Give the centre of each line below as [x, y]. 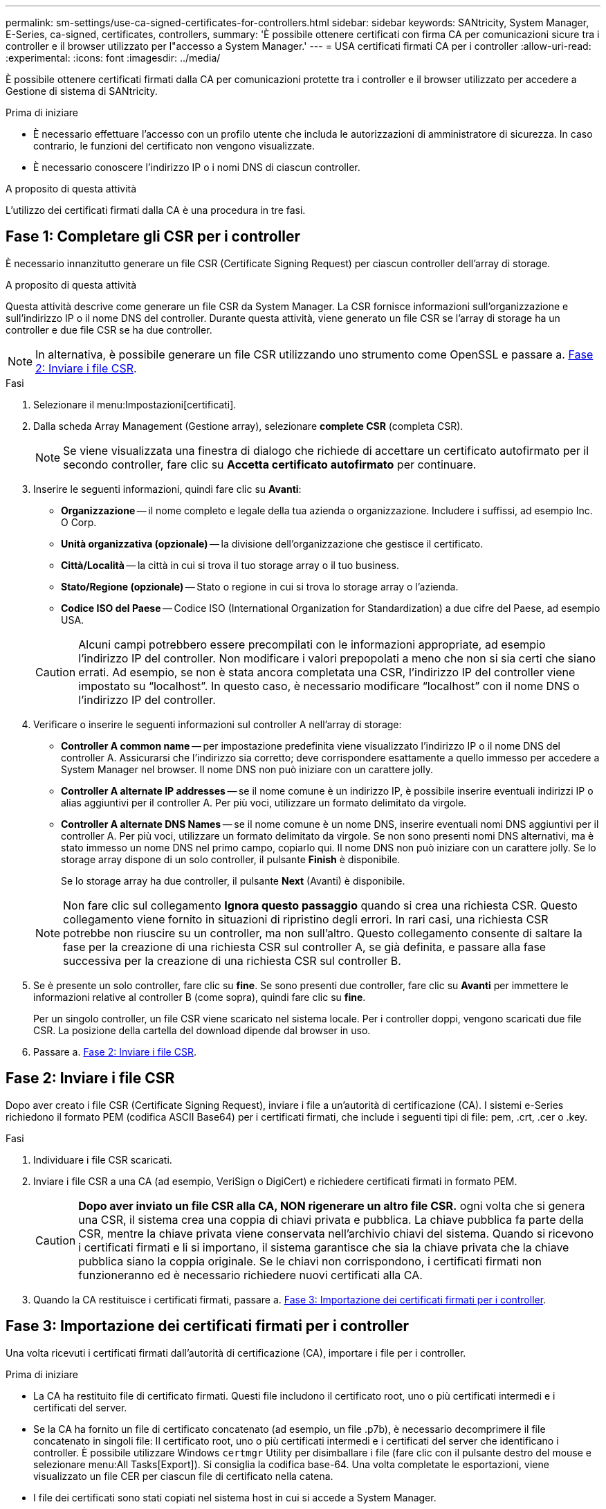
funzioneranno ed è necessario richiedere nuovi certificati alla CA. [250, 1275]
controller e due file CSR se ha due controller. [109, 329]
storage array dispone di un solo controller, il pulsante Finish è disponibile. [231, 859]
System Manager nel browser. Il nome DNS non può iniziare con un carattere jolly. [247, 769]
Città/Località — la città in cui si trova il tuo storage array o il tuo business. [230, 565]
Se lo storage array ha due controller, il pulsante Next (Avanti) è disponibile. [233, 880]
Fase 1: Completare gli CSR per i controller [153, 237]
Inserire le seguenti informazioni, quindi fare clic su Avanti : [167, 489]
